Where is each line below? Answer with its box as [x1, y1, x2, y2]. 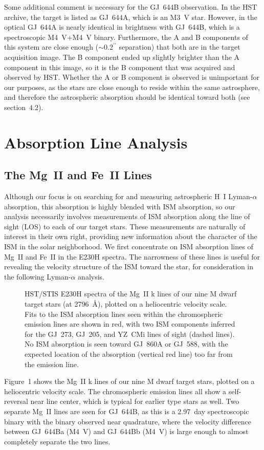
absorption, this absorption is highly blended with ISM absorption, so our [4, 201, 235, 211]
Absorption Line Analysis [4, 132, 188, 153]
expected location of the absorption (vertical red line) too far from [25, 349, 233, 359]
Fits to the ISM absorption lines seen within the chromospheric [25, 308, 223, 319]
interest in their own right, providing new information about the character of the [4, 231, 257, 242]
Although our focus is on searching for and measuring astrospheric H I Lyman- [4, 191, 253, 202]
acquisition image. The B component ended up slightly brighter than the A [4, 51, 240, 62]
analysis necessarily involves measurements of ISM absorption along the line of [4, 211, 250, 222]
